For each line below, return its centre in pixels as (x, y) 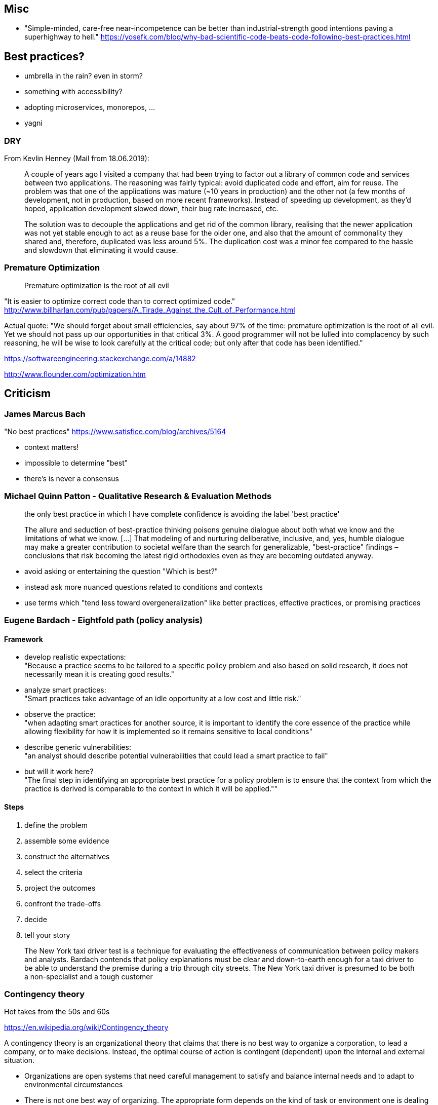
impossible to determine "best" (76, 463)
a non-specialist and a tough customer (89, 976)
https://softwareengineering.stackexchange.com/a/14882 (100, 358)
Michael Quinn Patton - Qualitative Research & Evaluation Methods (138, 496)
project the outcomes (60, 888)
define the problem (56, 825)
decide (36, 919)
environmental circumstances (74, 1085)
